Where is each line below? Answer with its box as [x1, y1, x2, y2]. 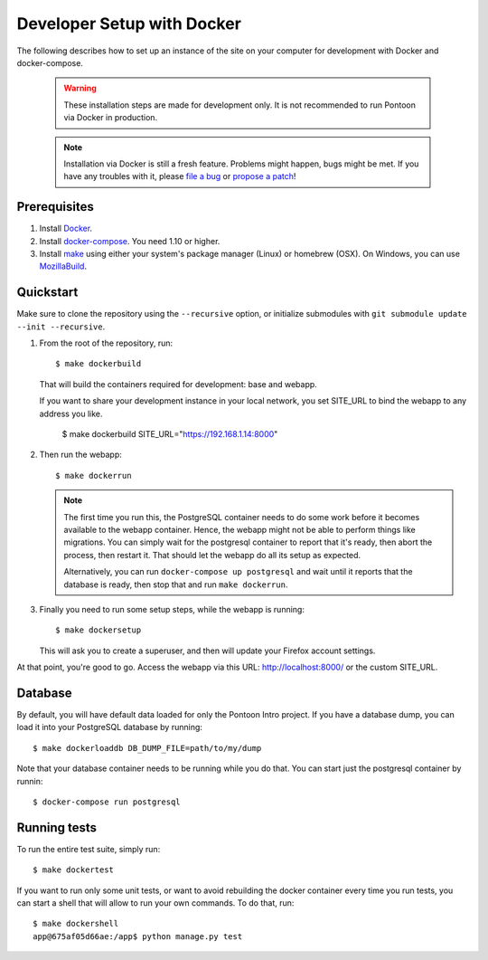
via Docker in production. [63, 112, 158, 123]
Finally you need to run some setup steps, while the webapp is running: [39, 604, 305, 614]
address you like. [39, 408, 103, 419]
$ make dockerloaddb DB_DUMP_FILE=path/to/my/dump [33, 743, 262, 753]
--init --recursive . [16, 321, 106, 332]
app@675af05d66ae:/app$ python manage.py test [33, 931, 243, 941]
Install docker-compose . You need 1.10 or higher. [39, 235, 221, 246]
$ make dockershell [33, 918, 119, 929]
